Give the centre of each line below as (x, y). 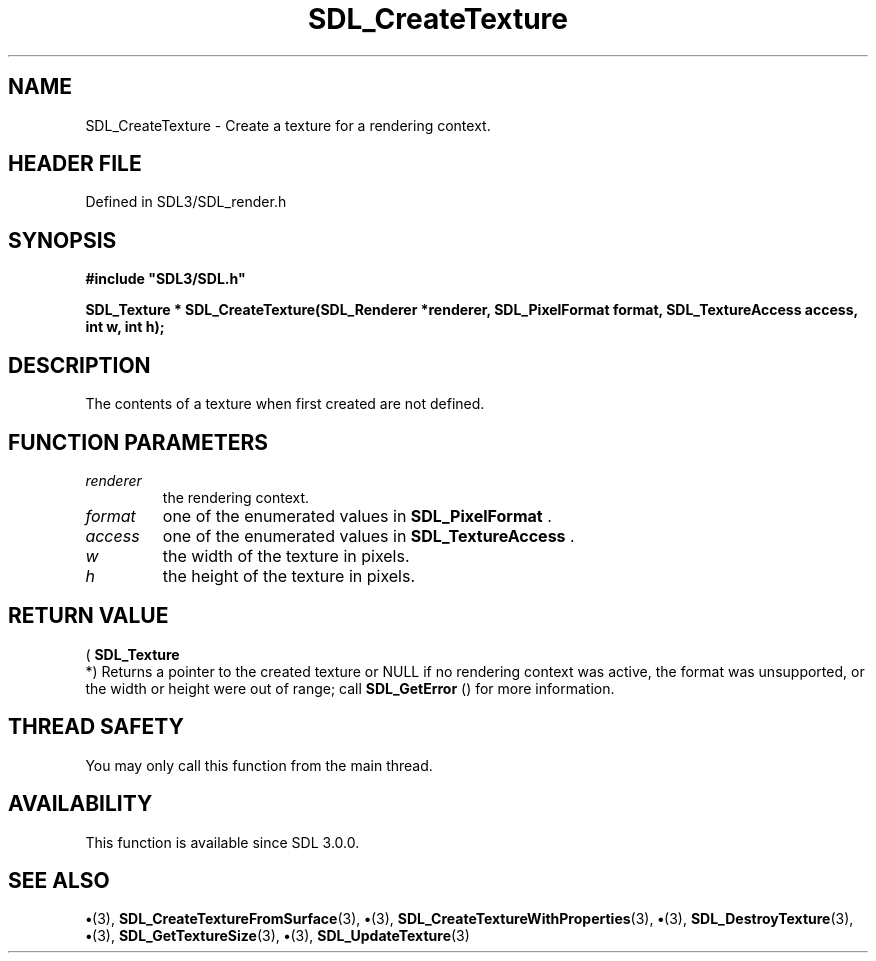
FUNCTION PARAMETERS (138, 442)
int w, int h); (125, 327)
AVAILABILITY (80, 804)
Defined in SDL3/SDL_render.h (186, 202)
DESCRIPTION (79, 365)
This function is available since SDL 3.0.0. (222, 842)
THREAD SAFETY (96, 727)
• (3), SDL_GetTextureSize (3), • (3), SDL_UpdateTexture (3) (277, 936)
